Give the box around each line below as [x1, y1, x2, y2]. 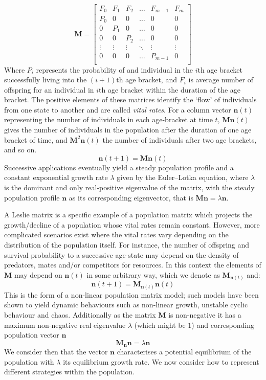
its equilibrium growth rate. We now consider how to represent [63, 356, 259, 367]
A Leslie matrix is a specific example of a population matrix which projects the [4, 209, 253, 220]
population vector [4, 329, 59, 340]
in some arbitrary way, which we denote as [86, 269, 220, 280]
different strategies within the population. [4, 366, 135, 377]
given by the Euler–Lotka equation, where [117, 172, 249, 183]
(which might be [134, 319, 186, 330]
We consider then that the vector [4, 346, 108, 357]
